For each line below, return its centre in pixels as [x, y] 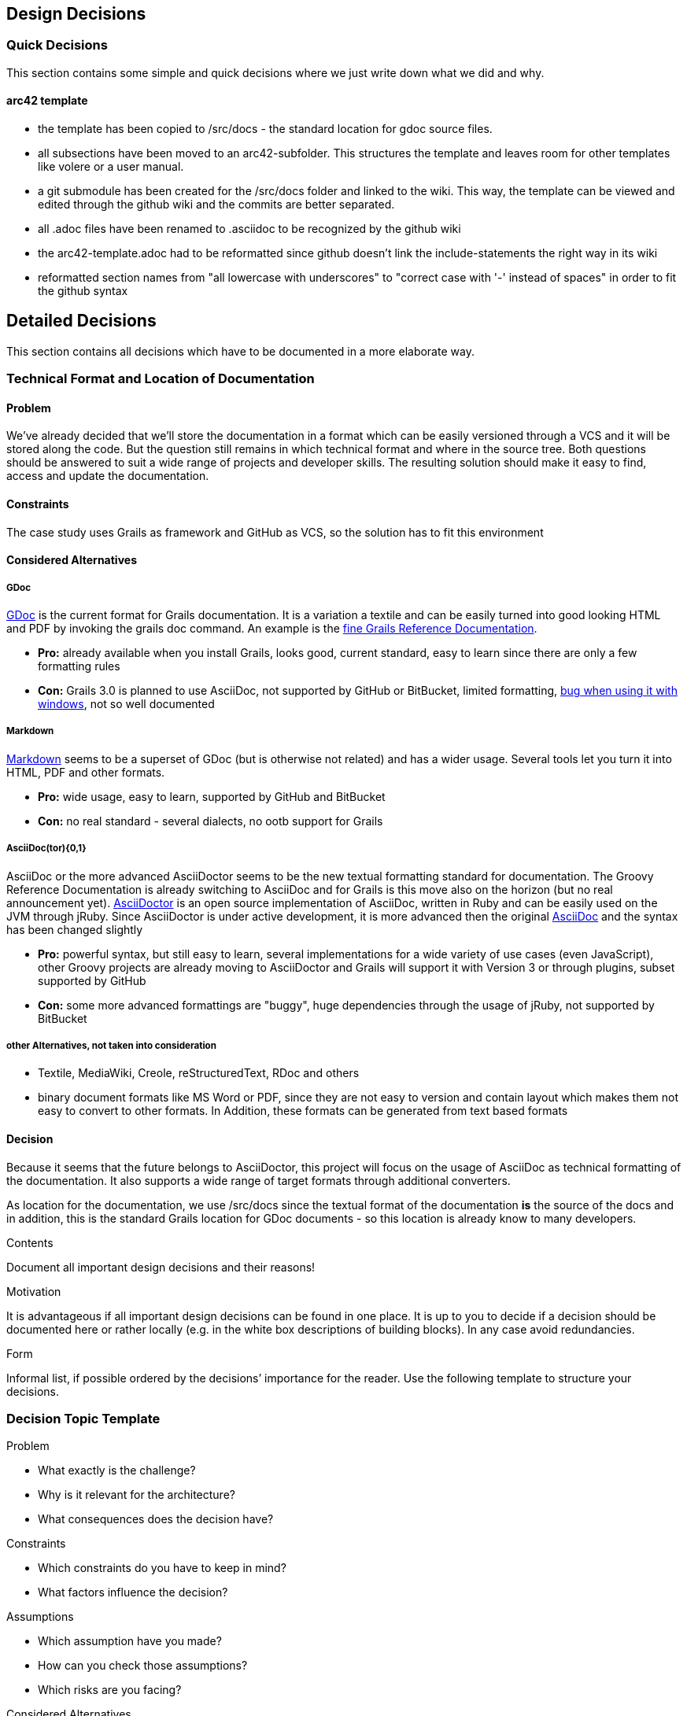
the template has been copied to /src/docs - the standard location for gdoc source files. [265, 129]
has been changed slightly [75, 929]
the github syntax [83, 291]
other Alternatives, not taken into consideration [111, 1046]
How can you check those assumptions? [143, 1666]
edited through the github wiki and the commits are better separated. [216, 205]
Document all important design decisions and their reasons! [161, 1267]
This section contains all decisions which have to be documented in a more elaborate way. [240, 351]
